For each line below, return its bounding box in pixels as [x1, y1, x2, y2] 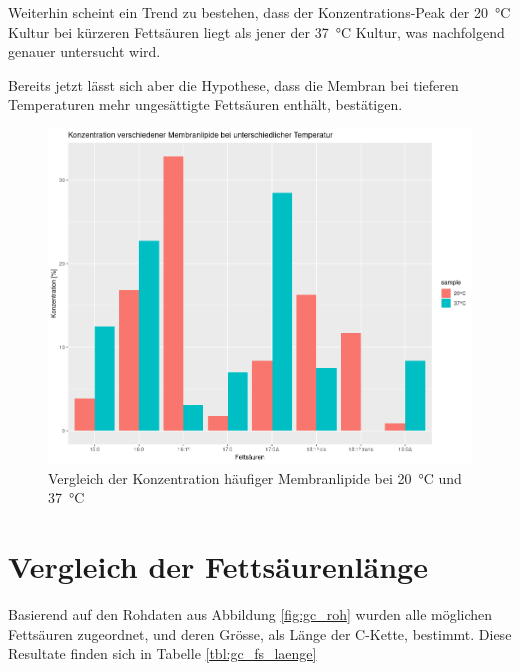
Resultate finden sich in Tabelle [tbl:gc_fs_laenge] [8, 643, 317, 664]
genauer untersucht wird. [8, 41, 161, 62]
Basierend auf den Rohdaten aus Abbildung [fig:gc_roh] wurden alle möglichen [8, 604, 493, 625]
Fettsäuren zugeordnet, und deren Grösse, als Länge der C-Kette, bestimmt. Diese [8, 623, 512, 644]
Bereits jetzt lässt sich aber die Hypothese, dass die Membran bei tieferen [8, 74, 459, 95]
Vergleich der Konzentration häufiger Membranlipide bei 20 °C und [48, 467, 462, 488]
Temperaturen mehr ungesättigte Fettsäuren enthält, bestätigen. [8, 94, 403, 115]
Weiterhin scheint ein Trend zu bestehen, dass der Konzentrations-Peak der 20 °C [8, 2, 511, 22]
